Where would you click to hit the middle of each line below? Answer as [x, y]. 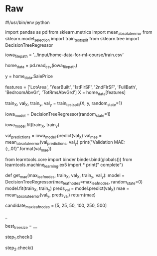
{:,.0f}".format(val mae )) [28, 149]
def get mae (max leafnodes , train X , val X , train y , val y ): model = [65, 176]
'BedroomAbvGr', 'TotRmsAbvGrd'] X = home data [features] [66, 93]
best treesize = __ [21, 227]
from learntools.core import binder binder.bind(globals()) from [69, 159]
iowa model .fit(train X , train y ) [32, 126]
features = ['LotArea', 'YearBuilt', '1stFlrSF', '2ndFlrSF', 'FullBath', [71, 87]
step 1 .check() [19, 238]
